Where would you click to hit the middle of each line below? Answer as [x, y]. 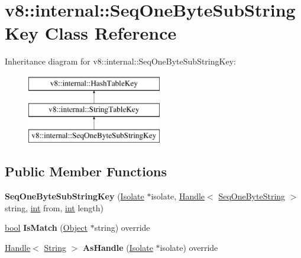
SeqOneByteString [252, 196]
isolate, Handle [178, 196]
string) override [122, 228]
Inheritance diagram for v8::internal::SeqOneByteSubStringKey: [120, 61]
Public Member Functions [86, 171]
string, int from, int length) [54, 207]
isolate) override [189, 247]
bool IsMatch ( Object [46, 228]
